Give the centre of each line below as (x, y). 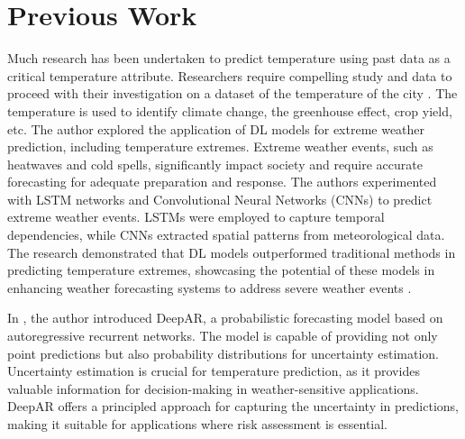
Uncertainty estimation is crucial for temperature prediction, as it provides (214, 371)
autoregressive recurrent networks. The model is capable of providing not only (223, 336)
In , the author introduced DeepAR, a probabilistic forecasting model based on (225, 318)
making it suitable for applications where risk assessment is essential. (198, 424)
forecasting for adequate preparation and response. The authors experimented (222, 182)
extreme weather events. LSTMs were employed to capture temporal (196, 217)
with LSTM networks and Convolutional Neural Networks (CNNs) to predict (220, 199)
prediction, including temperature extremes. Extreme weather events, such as (220, 146)
